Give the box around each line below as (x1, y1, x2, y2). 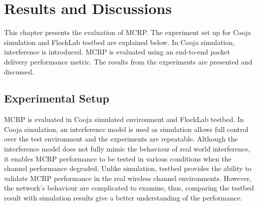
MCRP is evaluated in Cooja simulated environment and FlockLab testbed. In (4, 114, 244, 124)
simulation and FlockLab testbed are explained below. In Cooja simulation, (4, 36, 235, 47)
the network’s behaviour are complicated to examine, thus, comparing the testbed (4, 182, 254, 193)
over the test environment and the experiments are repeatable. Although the (4, 133, 238, 144)
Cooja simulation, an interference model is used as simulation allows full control (4, 123, 249, 134)
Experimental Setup (4, 90, 109, 106)
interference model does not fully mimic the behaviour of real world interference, (4, 143, 251, 154)
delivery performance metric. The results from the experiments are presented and (4, 56, 253, 66)
